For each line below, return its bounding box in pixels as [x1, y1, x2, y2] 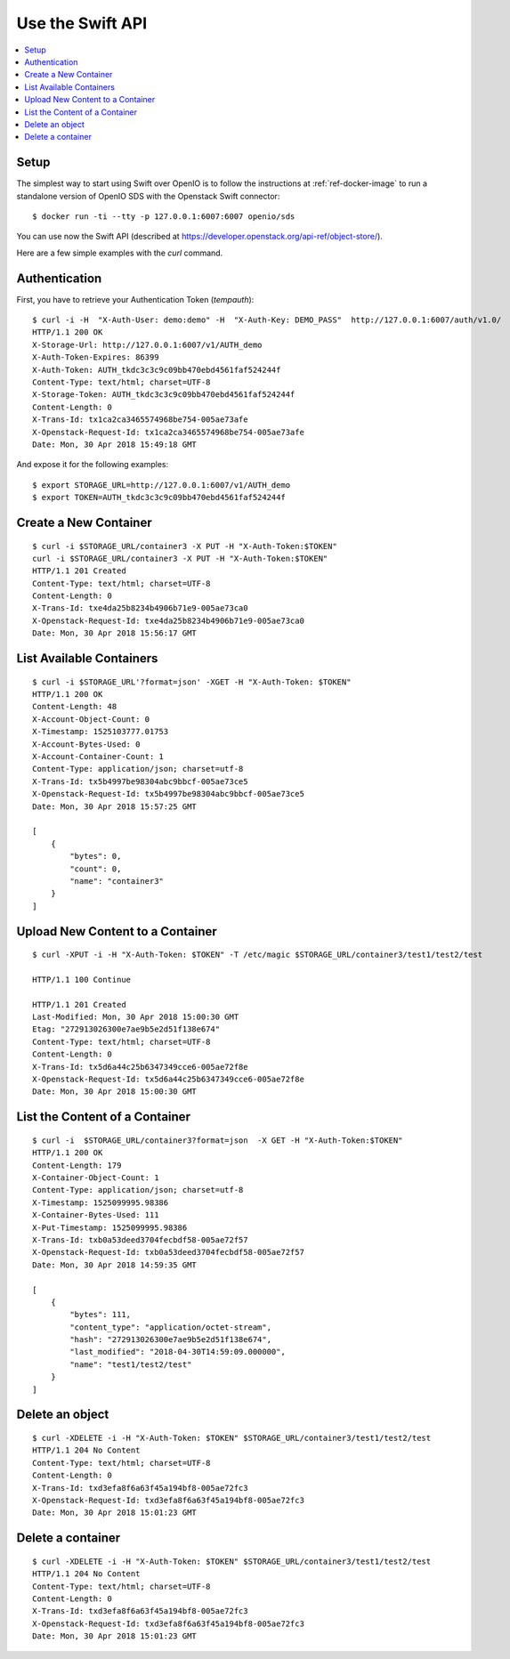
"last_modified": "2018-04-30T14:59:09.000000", [69, 1347, 287, 1357]
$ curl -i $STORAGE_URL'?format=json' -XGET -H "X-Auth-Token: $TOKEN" [32, 676, 352, 687]
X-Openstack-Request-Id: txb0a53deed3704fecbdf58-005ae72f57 [32, 1247, 304, 1258]
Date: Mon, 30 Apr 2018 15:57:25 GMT [32, 801, 198, 812]
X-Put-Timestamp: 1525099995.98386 [32, 1222, 188, 1233]
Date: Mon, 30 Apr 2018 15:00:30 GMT [32, 1087, 198, 1097]
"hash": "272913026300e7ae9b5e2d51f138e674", [69, 1335, 271, 1345]
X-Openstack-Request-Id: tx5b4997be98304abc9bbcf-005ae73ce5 [32, 789, 304, 799]
